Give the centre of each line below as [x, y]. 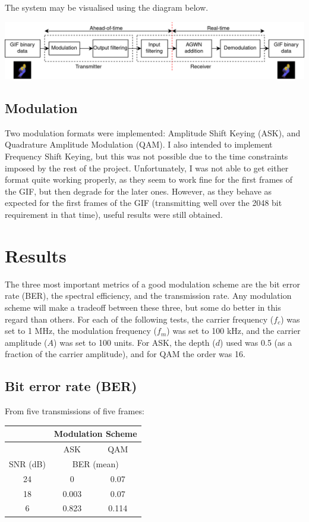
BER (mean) [95, 463]
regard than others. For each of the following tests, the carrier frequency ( [139, 319]
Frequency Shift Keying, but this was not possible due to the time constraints [146, 156]
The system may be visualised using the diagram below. [107, 7]
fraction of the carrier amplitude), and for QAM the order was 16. [125, 354]
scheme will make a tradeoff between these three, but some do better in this [143, 307]
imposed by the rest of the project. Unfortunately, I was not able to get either [147, 168]
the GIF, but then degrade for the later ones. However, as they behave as [138, 191]
